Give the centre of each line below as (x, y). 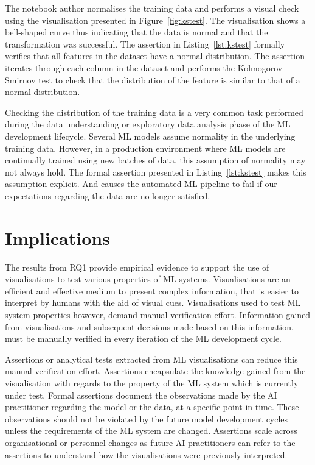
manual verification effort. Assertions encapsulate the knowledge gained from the (155, 371)
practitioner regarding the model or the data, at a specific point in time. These (152, 407)
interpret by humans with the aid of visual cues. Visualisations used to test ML (153, 303)
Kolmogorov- (261, 67)
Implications (57, 237)
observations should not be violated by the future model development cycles (147, 418)
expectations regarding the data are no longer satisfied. (108, 195)
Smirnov (20, 80)
